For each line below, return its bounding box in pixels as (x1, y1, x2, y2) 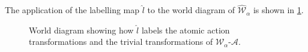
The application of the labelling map (5, 4, 140, 16)
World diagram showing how (29, 23, 134, 36)
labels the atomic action (141, 23, 230, 36)
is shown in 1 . (253, 4, 304, 16)
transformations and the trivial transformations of (29, 35, 213, 48)
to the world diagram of (147, 4, 235, 16)
